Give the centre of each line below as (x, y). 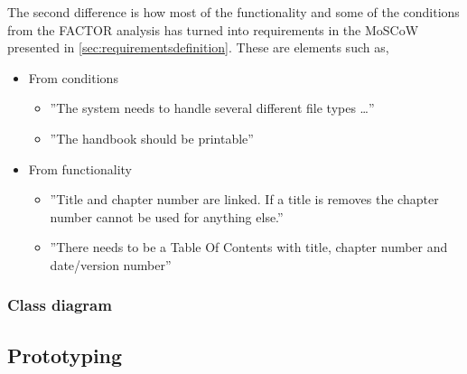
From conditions (73, 77)
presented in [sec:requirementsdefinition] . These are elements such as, (198, 47)
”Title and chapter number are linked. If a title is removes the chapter (244, 199)
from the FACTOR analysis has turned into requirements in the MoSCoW (213, 29)
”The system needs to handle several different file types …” (212, 108)
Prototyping (65, 355)
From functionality (80, 168)
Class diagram (60, 305)
